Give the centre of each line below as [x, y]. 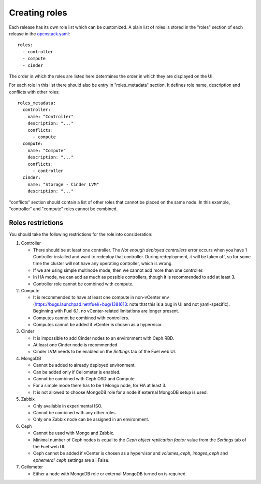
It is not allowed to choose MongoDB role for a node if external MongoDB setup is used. [120, 392]
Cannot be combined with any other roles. [75, 412]
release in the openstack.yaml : [39, 33]
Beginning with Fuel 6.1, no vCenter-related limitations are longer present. [106, 311]
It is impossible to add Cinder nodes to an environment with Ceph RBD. [104, 338]
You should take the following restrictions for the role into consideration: [81, 234]
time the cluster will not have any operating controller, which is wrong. [103, 264]
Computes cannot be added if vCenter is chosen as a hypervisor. [98, 324]
